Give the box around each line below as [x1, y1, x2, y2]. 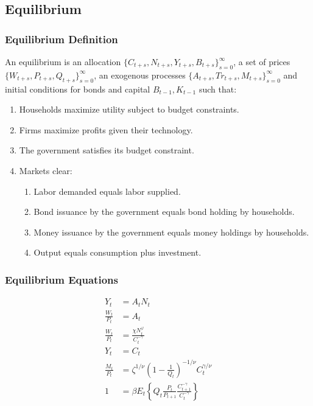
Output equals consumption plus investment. [33, 246, 202, 259]
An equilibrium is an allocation [5, 55, 121, 68]
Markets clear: [19, 164, 72, 177]
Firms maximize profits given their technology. [19, 123, 193, 136]
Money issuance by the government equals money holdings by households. [33, 225, 309, 238]
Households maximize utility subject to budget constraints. [19, 103, 239, 116]
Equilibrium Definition [5, 31, 118, 46]
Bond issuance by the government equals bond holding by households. [33, 205, 295, 218]
